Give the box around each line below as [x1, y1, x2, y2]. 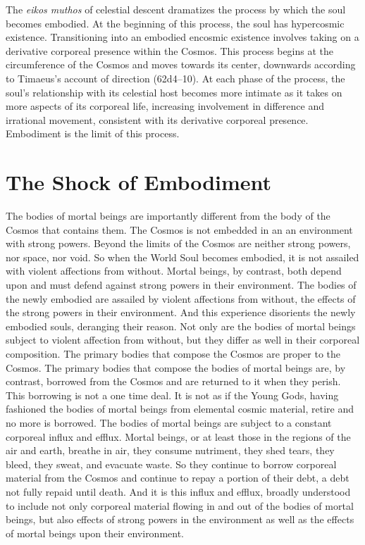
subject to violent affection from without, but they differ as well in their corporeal [6, 332, 360, 347]
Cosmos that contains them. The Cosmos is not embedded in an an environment [6, 222, 353, 237]
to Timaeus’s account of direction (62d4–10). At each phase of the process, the [6, 70, 345, 85]
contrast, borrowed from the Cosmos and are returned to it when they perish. [6, 374, 341, 389]
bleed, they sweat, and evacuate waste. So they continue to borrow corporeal [6, 456, 337, 471]
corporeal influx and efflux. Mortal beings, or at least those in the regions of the [6, 429, 351, 444]
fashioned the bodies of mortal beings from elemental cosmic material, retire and [6, 401, 354, 416]
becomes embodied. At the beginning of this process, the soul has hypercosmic [6, 15, 345, 30]
